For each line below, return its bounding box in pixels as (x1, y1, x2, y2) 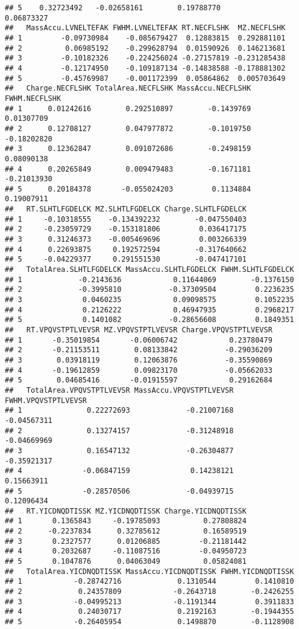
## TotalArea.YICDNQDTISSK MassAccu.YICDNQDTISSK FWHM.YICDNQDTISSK (5, 567, 294, 576)
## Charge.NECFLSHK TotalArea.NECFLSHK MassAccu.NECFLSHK (5, 84, 251, 93)
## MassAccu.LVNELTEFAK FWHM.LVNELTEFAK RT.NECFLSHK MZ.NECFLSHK (5, 24, 286, 33)
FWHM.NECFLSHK (5, 94, 61, 103)
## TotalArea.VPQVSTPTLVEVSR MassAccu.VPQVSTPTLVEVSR (5, 385, 234, 395)
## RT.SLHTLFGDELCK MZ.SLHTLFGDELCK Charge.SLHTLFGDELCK (5, 205, 247, 214)
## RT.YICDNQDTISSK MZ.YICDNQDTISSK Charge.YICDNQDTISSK (5, 506, 247, 515)
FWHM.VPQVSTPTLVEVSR (5, 396, 87, 405)
